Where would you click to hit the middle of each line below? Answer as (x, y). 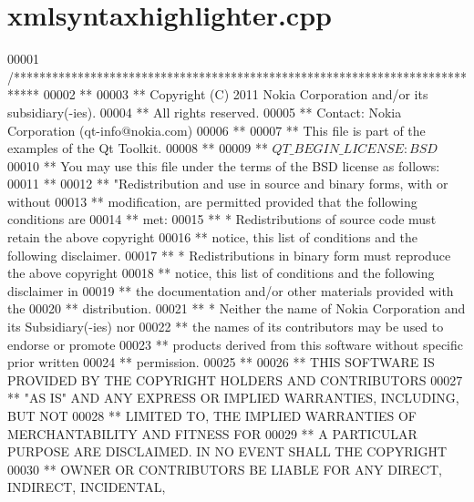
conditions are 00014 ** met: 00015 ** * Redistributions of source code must (222, 219)
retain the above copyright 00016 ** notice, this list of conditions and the (212, 237)
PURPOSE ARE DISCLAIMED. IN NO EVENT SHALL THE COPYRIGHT (227, 451)
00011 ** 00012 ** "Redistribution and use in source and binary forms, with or (228, 184)
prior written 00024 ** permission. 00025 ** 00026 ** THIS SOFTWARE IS (221, 362)
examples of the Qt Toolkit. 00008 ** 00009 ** (138, 148)
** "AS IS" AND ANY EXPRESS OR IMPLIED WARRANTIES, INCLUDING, (233, 398)
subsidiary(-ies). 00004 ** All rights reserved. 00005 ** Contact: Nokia (205, 112)
